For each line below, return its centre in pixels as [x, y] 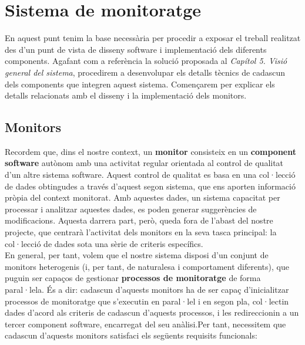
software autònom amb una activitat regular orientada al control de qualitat [144, 163]
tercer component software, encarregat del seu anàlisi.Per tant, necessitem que [145, 324]
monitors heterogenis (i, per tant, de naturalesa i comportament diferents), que [147, 266]
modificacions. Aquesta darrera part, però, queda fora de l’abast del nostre [139, 220]
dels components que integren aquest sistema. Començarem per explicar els [140, 84]
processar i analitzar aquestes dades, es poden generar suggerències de [131, 209]
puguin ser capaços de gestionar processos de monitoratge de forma [133, 278]
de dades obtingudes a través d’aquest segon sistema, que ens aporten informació [150, 186]
